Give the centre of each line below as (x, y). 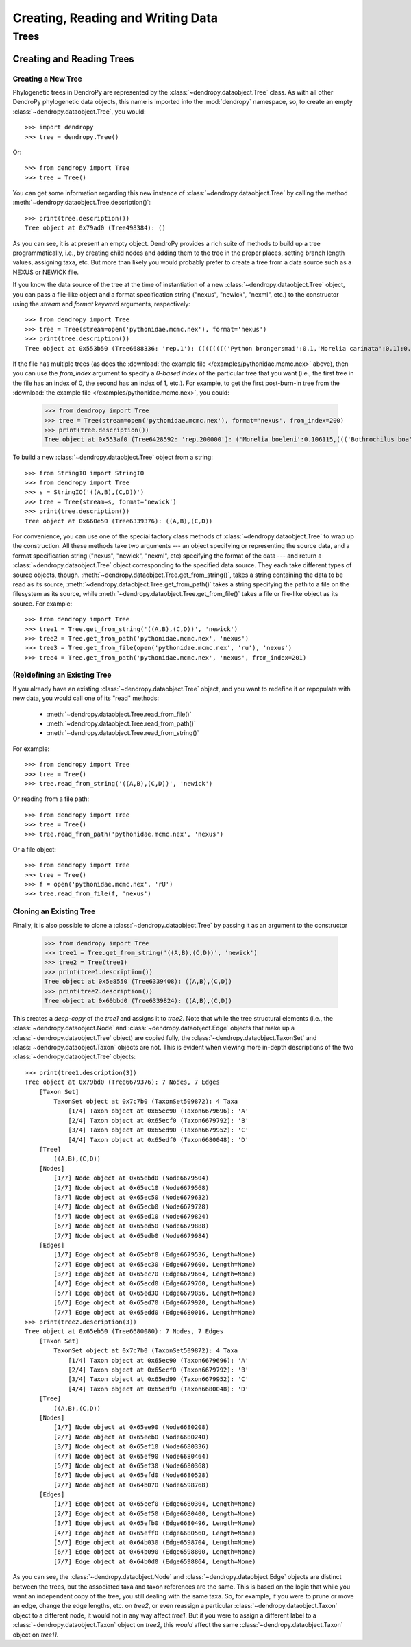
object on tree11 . (36, 1635)
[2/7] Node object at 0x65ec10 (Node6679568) (131, 1188)
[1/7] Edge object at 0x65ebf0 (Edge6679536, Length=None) (155, 1255)
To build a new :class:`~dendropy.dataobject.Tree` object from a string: (113, 457)
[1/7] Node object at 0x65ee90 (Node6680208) (131, 1427)
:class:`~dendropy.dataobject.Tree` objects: (74, 1057)
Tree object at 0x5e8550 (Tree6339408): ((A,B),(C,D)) (138, 982)
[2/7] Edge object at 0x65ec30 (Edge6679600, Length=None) (155, 1264)
